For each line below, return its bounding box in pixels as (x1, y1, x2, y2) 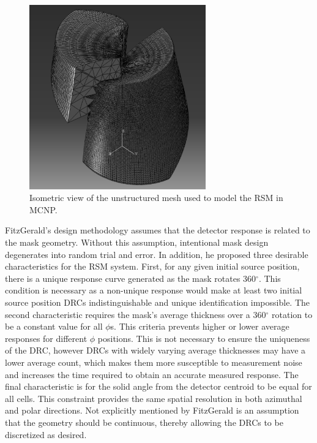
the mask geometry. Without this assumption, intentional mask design (5, 236, 269, 249)
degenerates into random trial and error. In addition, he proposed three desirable (5, 248, 308, 260)
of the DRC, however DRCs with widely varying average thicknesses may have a (5, 344, 306, 357)
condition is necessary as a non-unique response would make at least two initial (5, 284, 302, 297)
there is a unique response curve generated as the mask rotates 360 (5, 271, 256, 284)
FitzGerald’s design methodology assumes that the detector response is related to (5, 224, 310, 237)
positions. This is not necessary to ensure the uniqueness (97, 331, 310, 344)
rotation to (272, 308, 313, 320)
